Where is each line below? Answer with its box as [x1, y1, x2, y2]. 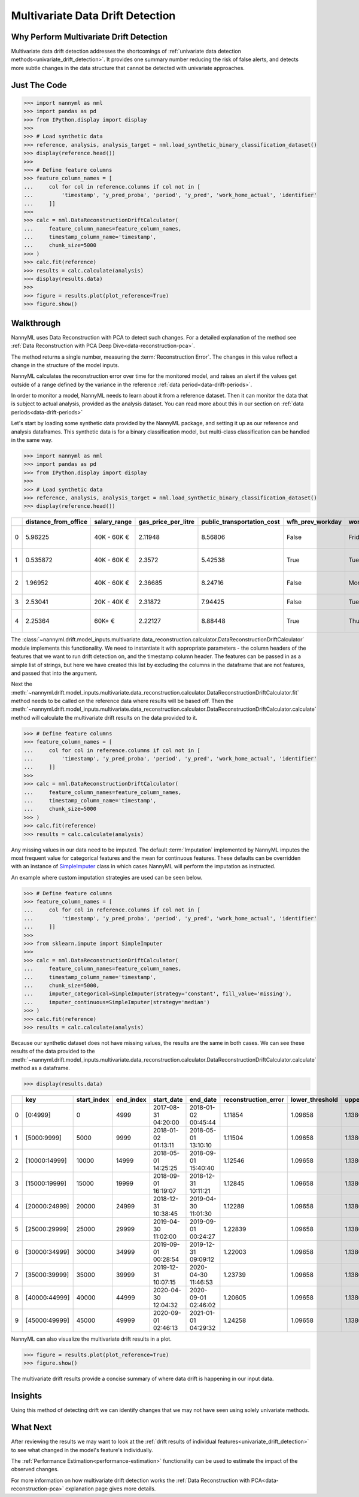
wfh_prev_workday [286, 518, 342, 526]
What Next [11, 1422, 52, 1432]
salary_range [93, 518, 132, 526]
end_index [115, 1096, 147, 1104]
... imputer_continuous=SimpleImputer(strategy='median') [23, 999, 210, 1005]
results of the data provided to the [11, 1048, 95, 1055]
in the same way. [11, 437, 53, 444]
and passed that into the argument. [11, 669, 98, 677]
